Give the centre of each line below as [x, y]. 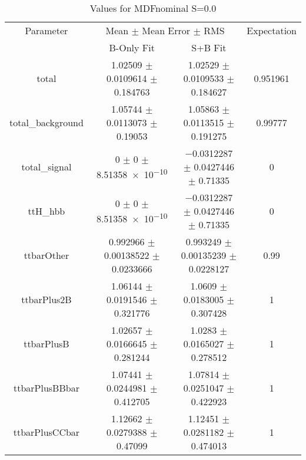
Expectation [272, 30]
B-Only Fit [132, 47]
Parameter [46, 30]
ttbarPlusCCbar [46, 432]
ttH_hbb [46, 211]
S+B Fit [209, 47]
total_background [46, 122]
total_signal [46, 167]
